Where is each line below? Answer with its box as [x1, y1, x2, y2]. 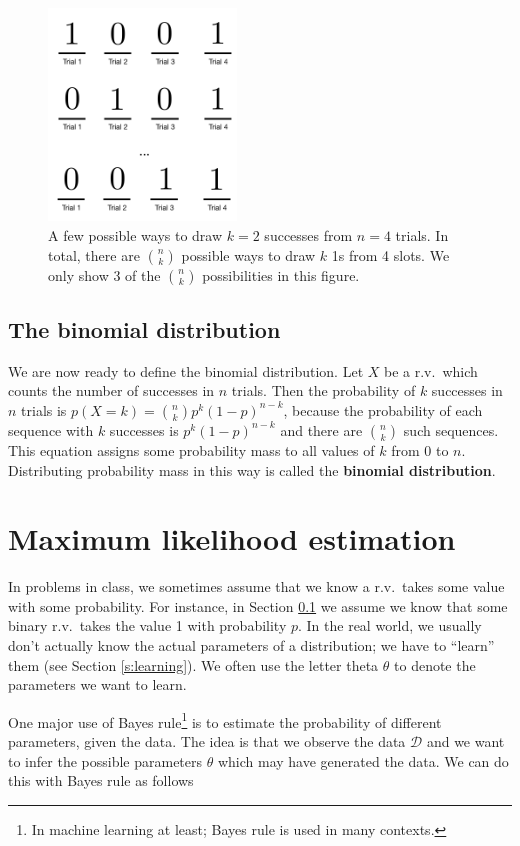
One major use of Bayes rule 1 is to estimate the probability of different [8, 708, 442, 732]
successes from [264, 224, 353, 245]
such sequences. [403, 419, 499, 440]
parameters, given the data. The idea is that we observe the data [8, 731, 406, 752]
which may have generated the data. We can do [217, 750, 509, 771]
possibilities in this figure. [202, 264, 360, 285]
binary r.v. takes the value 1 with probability [8, 615, 287, 636]
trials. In [395, 224, 449, 245]
